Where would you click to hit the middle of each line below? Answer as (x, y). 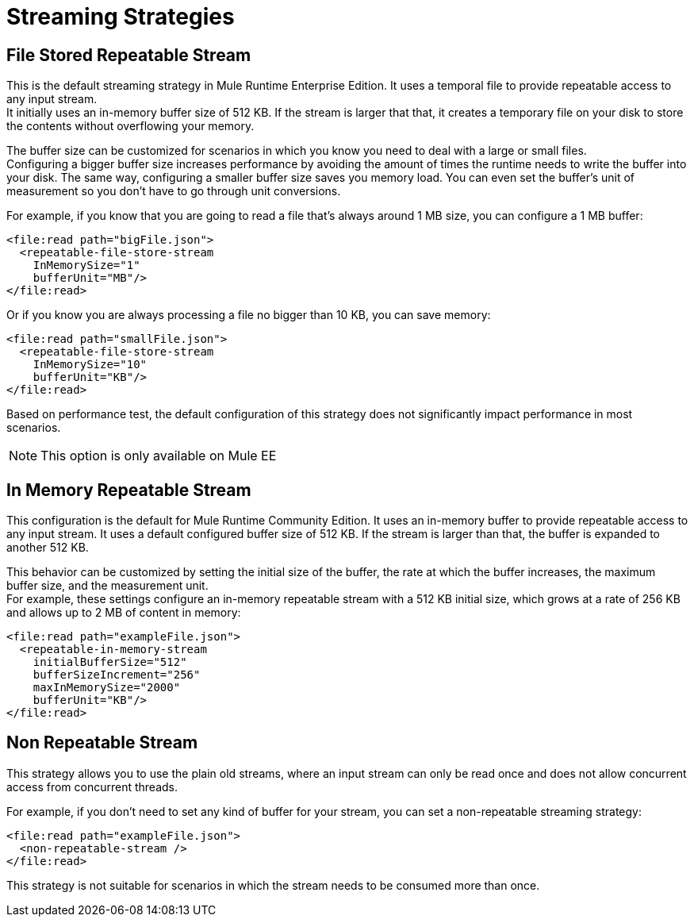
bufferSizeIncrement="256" (117, 675)
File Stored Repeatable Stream (129, 55)
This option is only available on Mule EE (159, 456)
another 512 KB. (48, 548)
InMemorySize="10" (90, 365)
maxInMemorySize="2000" (107, 688)
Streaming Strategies (121, 17)
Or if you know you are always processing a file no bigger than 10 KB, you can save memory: (249, 315)
